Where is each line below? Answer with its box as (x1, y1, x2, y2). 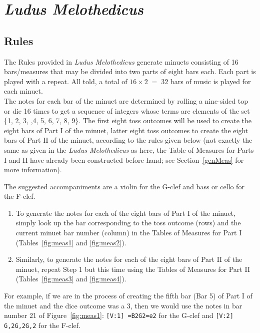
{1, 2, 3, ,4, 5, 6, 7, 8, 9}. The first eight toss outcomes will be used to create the (4, 115, 252, 126)
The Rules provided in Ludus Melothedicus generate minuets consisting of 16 (4, 56, 238, 67)
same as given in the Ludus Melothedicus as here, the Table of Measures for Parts (4, 144, 254, 155)
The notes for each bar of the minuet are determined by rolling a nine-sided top (4, 95, 248, 106)
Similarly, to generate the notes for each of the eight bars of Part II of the (15, 254, 242, 264)
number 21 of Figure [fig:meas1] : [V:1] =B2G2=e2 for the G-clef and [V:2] (4, 310, 233, 320)
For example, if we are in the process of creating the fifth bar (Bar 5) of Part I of (4, 290, 252, 301)
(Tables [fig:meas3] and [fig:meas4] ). (15, 273, 126, 284)
